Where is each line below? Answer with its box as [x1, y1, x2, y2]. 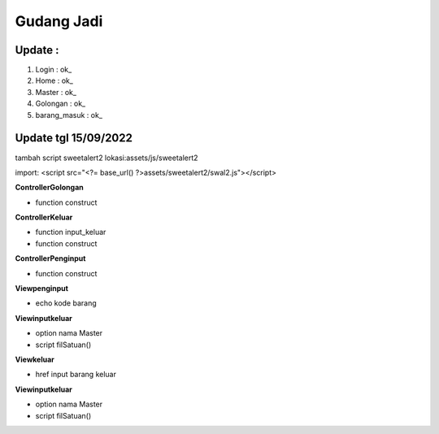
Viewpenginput [15, 284, 69, 293]
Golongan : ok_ [35, 98, 85, 109]
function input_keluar [35, 228, 106, 237]
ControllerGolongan [15, 183, 85, 193]
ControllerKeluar [15, 212, 73, 223]
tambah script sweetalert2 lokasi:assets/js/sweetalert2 [15, 153, 198, 163]
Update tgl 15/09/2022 [15, 131, 133, 145]
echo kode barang [35, 298, 97, 308]
